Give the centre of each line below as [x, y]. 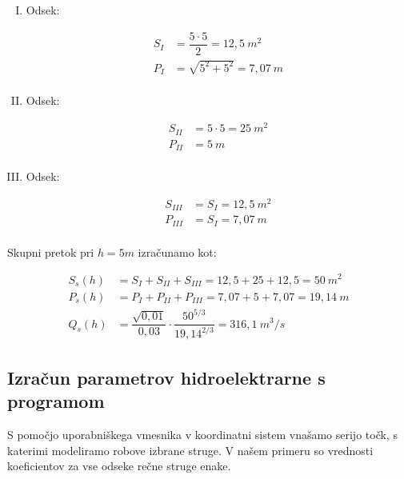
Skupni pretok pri [51, 251]
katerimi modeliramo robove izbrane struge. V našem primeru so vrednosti [190, 450]
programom [56, 401]
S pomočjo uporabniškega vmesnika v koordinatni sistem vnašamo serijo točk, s [202, 435]
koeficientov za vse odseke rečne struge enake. [119, 466]
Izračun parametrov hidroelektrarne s [166, 377]
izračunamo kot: [177, 251]
